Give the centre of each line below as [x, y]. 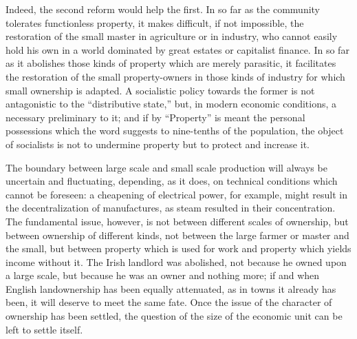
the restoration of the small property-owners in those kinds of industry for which [175, 76]
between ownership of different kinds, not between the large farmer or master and [177, 235]
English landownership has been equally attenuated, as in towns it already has [171, 288]
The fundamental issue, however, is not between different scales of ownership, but [177, 221]
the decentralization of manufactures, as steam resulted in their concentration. [171, 208]
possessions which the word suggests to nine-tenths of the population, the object [175, 131]
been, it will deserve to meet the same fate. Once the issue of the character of [169, 302]
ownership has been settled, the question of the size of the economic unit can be [174, 316]
